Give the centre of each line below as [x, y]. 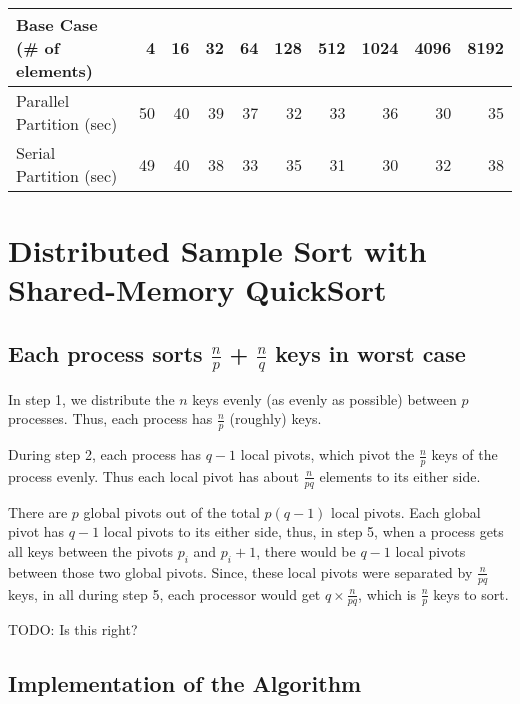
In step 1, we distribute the [91, 398]
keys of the [464, 454]
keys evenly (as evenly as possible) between [324, 398]
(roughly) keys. [275, 418]
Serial [36, 152]
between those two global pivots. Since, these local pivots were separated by [240, 571]
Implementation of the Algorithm [185, 683]
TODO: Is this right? [73, 629]
